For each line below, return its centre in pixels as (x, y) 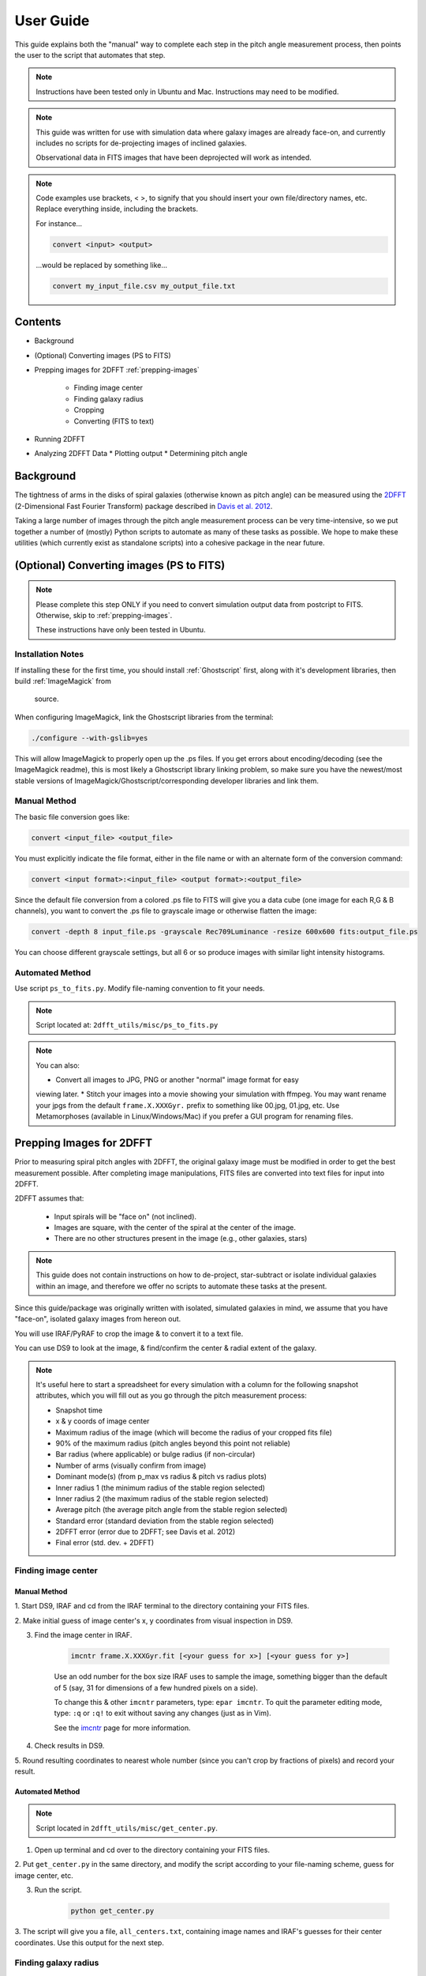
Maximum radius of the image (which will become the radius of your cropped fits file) (194, 1432)
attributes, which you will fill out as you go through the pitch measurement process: (171, 1396)
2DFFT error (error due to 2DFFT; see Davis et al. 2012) (146, 1532)
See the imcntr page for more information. (122, 1728)
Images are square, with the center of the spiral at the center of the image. (175, 1227)
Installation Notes (49, 654)
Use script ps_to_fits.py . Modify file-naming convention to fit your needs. (140, 989)
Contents (38, 322)
